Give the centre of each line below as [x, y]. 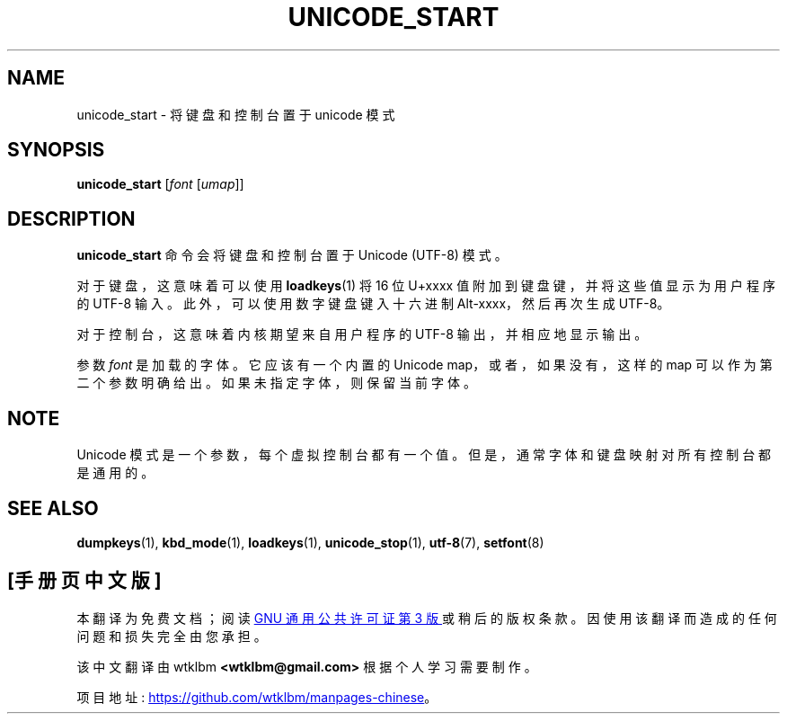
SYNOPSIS [56, 150]
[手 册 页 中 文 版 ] [84, 581]
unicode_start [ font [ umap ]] [160, 184]
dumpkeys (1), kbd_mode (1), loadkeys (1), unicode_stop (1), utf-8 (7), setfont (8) [310, 542]
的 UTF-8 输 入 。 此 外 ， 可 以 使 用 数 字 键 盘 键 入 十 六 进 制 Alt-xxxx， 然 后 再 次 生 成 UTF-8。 [373, 304]
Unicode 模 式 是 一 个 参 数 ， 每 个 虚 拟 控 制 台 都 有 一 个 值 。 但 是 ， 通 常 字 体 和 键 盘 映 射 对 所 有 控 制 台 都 [424, 455]
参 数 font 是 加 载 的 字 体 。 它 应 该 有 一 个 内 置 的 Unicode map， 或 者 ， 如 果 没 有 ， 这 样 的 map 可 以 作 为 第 [424, 365]
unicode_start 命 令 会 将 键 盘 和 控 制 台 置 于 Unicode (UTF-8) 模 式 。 [292, 255]
